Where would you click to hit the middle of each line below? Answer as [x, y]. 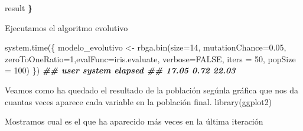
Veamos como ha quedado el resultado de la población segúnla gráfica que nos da [151, 90]
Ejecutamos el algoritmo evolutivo [66, 27]
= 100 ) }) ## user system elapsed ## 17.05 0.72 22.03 [120, 70]
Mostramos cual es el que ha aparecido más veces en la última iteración [134, 121]
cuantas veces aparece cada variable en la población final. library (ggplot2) [139, 101]
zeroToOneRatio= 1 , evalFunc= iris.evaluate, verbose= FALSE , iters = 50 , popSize [150, 58]
